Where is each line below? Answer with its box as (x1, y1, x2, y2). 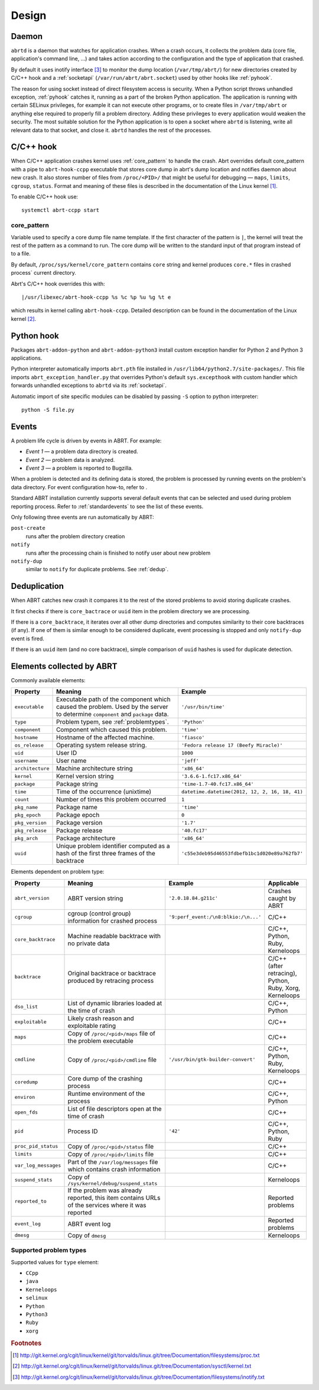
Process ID (67, 1127, 98, 1135)
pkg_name (14, 804, 38, 810)
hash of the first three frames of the (56, 849, 156, 858)
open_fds (14, 1109, 38, 1116)
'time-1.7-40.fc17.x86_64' (181, 780, 254, 787)
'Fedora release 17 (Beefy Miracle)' (181, 742, 283, 748)
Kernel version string (56, 772, 114, 780)
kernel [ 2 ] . (11, 315, 37, 322)
